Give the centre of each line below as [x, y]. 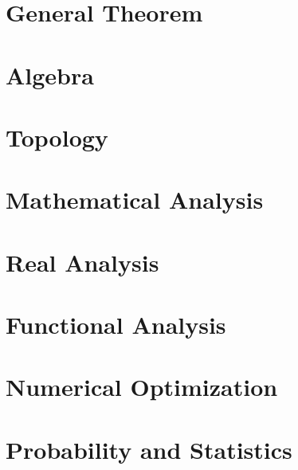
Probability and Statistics [149, 449]
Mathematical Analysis [135, 200]
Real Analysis [82, 262]
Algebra [50, 74]
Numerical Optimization [142, 387]
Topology [57, 137]
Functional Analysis [116, 325]
